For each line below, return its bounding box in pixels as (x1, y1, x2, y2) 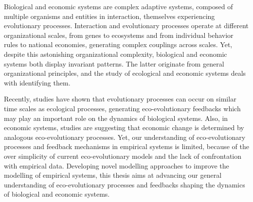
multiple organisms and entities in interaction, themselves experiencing (4, 11, 215, 21)
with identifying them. (4, 77, 71, 87)
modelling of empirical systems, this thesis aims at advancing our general (4, 170, 222, 180)
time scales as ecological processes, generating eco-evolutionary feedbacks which (4, 103, 241, 113)
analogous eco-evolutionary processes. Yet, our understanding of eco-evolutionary (4, 132, 246, 142)
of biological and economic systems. (4, 189, 110, 199)
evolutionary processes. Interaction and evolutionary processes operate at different (4, 20, 249, 31)
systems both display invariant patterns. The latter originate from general (4, 58, 224, 68)
